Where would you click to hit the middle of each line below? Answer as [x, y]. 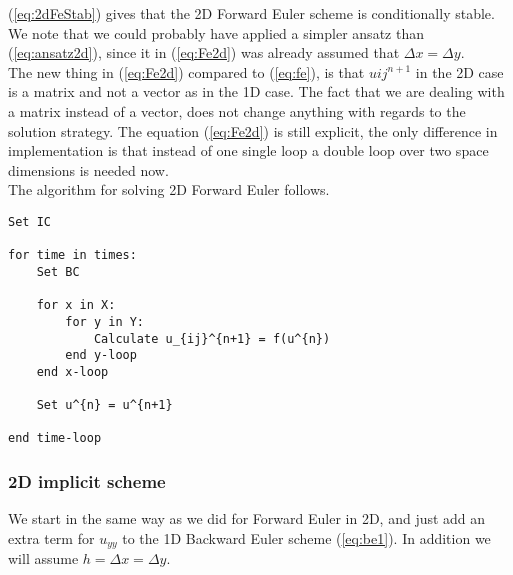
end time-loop [55, 438]
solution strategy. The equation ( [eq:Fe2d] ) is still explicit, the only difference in [253, 130]
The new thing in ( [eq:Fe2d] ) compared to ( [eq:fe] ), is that [186, 71]
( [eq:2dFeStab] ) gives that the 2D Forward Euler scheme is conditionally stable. [251, 13]
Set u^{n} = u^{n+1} [104, 405]
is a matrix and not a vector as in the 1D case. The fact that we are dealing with [256, 91]
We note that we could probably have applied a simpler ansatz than [216, 32]
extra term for [51, 537]
